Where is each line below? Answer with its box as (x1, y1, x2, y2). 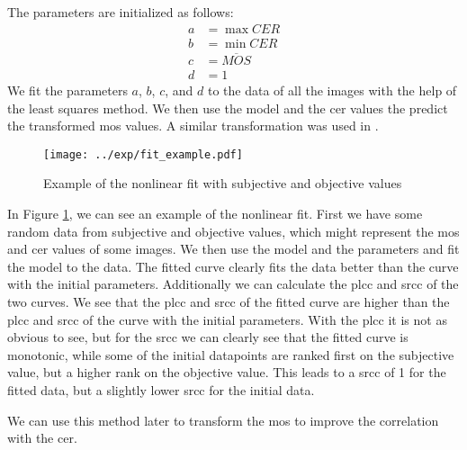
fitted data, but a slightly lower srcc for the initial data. (7, 380, 315, 399)
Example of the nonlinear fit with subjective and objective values (43, 174, 402, 193)
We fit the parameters (7, 80, 128, 99)
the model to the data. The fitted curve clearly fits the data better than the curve (7, 256, 459, 275)
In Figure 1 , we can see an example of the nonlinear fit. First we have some (7, 203, 423, 222)
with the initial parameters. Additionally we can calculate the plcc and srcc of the (7, 274, 459, 293)
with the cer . (7, 428, 77, 447)
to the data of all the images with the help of (207, 80, 457, 99)
